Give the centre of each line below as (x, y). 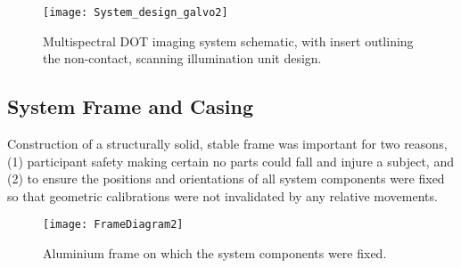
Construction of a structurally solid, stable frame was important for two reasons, (227, 144)
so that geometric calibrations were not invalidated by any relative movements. (222, 195)
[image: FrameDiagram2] (113, 225)
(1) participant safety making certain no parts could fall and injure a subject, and (230, 161)
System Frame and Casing (130, 106)
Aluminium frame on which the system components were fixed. (215, 253)
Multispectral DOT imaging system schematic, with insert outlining (228, 41)
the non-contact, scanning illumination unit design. (182, 58)
